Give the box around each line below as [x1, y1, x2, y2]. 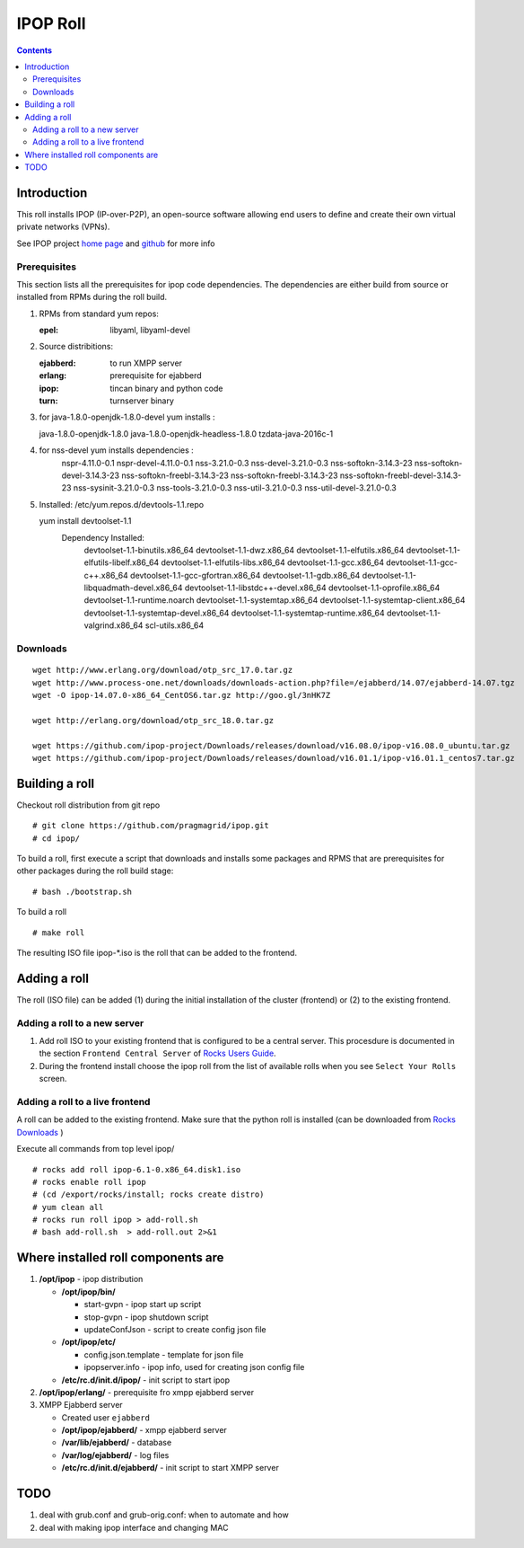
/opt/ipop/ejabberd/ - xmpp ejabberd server [61, 1425, 228, 1436]
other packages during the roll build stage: [16, 865, 174, 876]
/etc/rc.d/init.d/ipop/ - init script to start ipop [61, 1375, 231, 1385]
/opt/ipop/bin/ [61, 1286, 116, 1297]
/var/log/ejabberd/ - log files [61, 1449, 170, 1460]
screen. [39, 1074, 67, 1084]
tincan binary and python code [109, 383, 223, 394]
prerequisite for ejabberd [109, 370, 202, 381]
